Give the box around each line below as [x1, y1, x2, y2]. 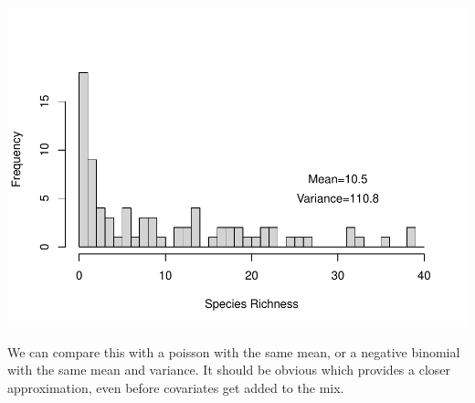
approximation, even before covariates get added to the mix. [7, 377, 344, 397]
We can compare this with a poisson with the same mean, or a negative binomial [7, 342, 460, 361]
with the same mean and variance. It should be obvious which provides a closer [7, 360, 451, 379]
